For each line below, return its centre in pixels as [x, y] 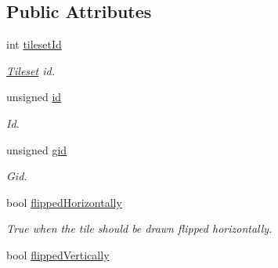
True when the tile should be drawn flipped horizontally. [139, 228]
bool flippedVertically [58, 254]
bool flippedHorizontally [64, 202]
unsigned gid [37, 149]
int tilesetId [34, 44]
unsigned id [34, 97]
